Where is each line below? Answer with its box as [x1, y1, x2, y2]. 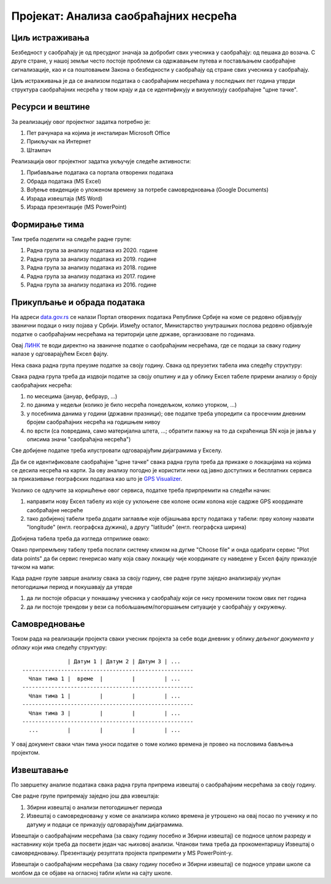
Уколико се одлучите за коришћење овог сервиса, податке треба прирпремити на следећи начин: [11, 486, 271, 494]
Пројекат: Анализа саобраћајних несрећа [11, 9, 237, 23]
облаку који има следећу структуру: [11, 644, 107, 651]
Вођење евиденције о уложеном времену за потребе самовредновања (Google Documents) [26, 186, 269, 193]
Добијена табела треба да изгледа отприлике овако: [11, 534, 150, 542]
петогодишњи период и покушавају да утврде [11, 583, 133, 590]
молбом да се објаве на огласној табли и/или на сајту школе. [11, 869, 173, 877]
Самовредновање [11, 619, 85, 629]
